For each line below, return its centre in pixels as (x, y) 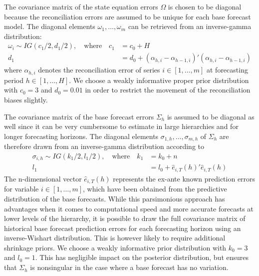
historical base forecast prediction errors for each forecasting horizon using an (123, 228)
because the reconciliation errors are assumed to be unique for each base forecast (128, 16)
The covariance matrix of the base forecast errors (79, 116)
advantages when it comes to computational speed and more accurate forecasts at (129, 208)
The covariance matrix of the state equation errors (81, 6)
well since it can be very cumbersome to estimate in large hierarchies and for (121, 126)
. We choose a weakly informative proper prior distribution (159, 80)
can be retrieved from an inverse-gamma (190, 26)
